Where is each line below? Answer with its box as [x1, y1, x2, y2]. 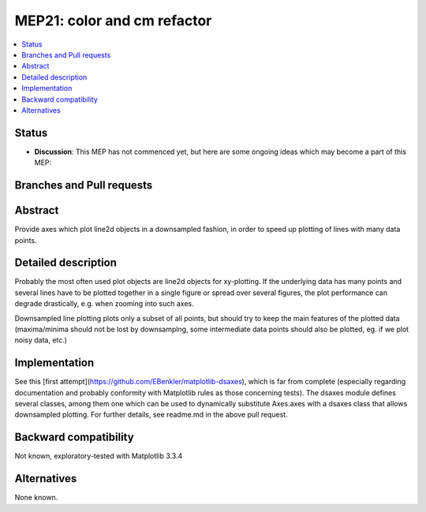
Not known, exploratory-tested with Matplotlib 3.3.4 [14, 451, 183, 461]
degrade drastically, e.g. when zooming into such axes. [14, 299, 194, 308]
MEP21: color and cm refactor [14, 12, 212, 29]
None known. [14, 493, 58, 503]
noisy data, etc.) [14, 335, 67, 345]
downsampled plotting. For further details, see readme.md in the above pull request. [14, 410, 288, 420]
